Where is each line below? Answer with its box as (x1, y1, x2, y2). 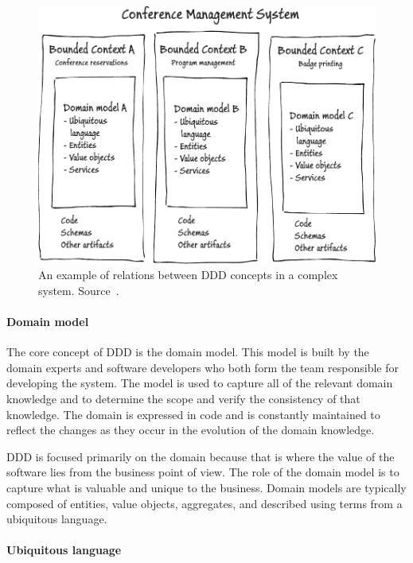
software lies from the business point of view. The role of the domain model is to (6, 464, 399, 480)
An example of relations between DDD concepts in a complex (38, 266, 338, 283)
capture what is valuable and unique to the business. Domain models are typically (6, 479, 407, 495)
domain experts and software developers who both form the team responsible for (6, 359, 399, 375)
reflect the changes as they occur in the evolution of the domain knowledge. (6, 421, 375, 438)
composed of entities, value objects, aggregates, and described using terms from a (6, 495, 403, 511)
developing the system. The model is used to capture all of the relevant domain (6, 375, 393, 391)
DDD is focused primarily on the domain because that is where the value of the (6, 448, 395, 464)
